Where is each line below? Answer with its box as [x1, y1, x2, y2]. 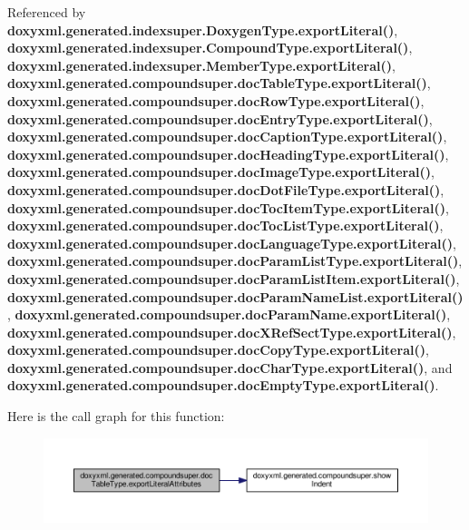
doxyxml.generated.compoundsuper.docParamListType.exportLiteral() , [7, 251, 463, 270]
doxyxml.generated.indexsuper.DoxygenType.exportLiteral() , [7, 20, 398, 39]
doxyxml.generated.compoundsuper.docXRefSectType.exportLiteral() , [7, 322, 456, 341]
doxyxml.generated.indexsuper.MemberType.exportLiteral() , [7, 55, 396, 74]
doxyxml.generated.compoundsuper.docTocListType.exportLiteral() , [7, 216, 444, 235]
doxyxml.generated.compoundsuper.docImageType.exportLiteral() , [7, 162, 435, 182]
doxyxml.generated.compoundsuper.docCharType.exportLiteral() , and [7, 358, 453, 377]
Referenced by [7, 3, 86, 21]
